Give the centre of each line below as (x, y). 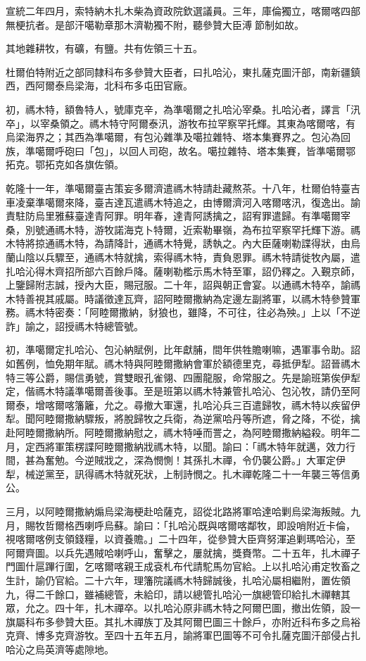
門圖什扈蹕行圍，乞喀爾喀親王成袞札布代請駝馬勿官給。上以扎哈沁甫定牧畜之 (183, 566)
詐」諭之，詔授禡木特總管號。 (75, 326)
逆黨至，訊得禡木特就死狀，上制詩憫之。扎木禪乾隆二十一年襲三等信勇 (197, 473)
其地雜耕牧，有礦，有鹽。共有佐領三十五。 (104, 48)
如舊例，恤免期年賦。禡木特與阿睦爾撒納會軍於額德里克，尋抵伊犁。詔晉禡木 (183, 364)
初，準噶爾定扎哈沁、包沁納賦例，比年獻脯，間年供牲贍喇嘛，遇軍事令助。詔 (183, 350)
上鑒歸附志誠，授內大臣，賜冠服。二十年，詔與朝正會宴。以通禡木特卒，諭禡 (183, 285)
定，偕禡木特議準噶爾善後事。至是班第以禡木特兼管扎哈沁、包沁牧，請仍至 (178, 391)
